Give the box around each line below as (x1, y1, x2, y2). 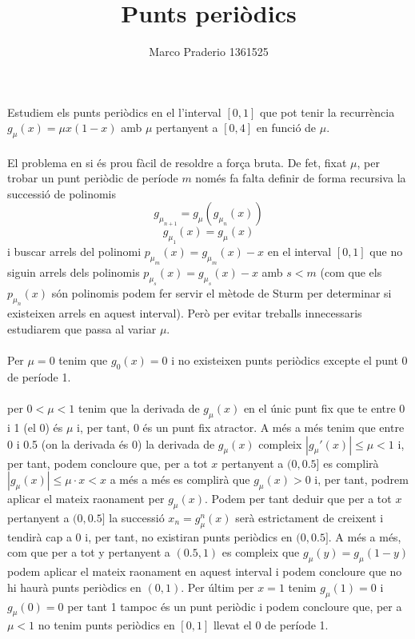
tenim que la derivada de (78, 400, 200, 417)
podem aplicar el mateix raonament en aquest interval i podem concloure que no (7, 563, 402, 580)
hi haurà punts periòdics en (7, 578, 142, 595)
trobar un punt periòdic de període (7, 170, 178, 186)
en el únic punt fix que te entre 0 (243, 400, 405, 417)
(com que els (320, 263, 382, 280)
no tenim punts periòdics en (38, 617, 175, 633)
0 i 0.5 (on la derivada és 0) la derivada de (7, 435, 215, 452)
